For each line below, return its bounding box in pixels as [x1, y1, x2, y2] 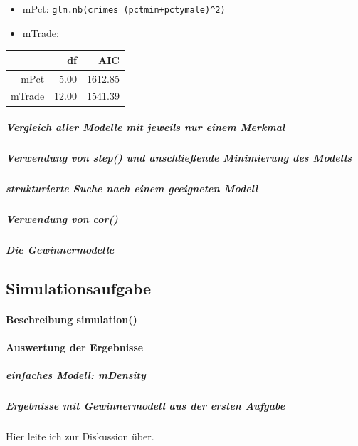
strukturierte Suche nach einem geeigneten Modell [6, 181, 258, 196]
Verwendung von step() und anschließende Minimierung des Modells [6, 150, 352, 165]
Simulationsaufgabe [6, 276, 152, 299]
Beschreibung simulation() [6, 311, 137, 326]
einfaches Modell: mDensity [6, 368, 146, 383]
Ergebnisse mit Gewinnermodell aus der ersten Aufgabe [6, 398, 285, 413]
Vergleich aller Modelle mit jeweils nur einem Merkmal [6, 120, 285, 135]
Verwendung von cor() [6, 212, 118, 227]
